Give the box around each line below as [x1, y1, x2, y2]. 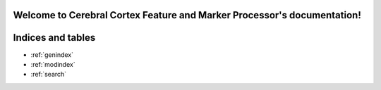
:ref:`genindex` [30, 50, 74, 59]
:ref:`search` [30, 70, 67, 79]
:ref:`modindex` [30, 60, 75, 68]
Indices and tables [13, 32, 96, 44]
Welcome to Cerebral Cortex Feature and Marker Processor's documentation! [13, 9, 361, 21]
